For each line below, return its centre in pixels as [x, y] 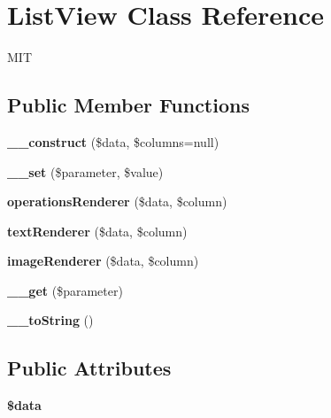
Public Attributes [89, 368]
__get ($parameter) [65, 290]
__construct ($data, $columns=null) [113, 141]
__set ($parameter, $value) [85, 171]
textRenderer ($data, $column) [97, 231]
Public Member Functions [128, 105]
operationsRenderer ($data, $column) [117, 201]
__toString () [50, 320]
